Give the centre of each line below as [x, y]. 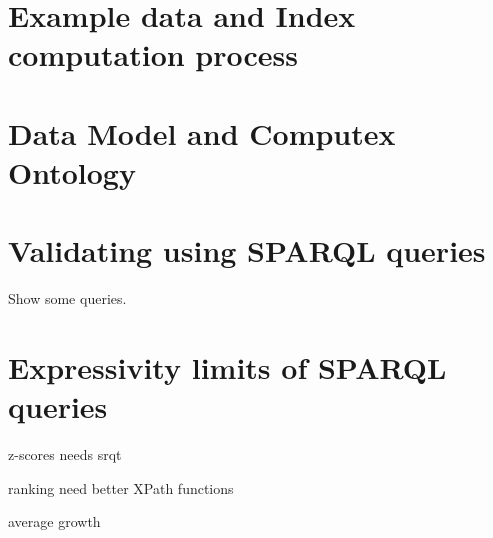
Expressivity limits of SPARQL [227, 367]
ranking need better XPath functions [121, 487]
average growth [54, 521]
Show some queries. [67, 298]
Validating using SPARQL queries [247, 250]
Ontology [72, 171]
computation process [153, 54]
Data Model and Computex [202, 132]
